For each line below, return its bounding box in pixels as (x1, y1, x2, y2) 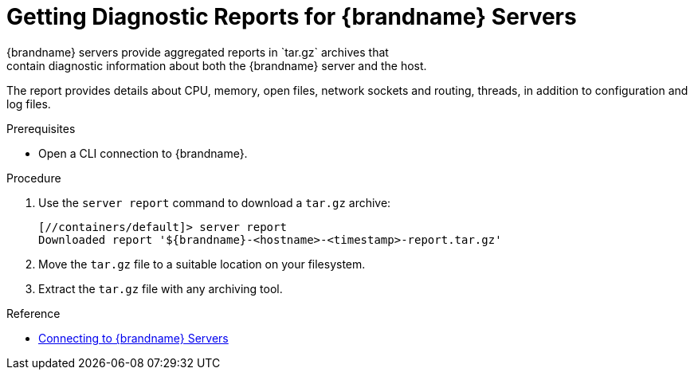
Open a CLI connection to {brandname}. (38, 146, 248, 160)
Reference (6, 306, 61, 320)
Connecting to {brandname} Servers (38, 331, 229, 345)
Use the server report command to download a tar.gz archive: (38, 195, 391, 210)
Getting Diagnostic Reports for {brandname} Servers (6, 3, 577, 30)
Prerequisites (6, 121, 76, 135)
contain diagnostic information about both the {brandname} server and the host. (6, 58, 427, 72)
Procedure (6, 170, 61, 185)
